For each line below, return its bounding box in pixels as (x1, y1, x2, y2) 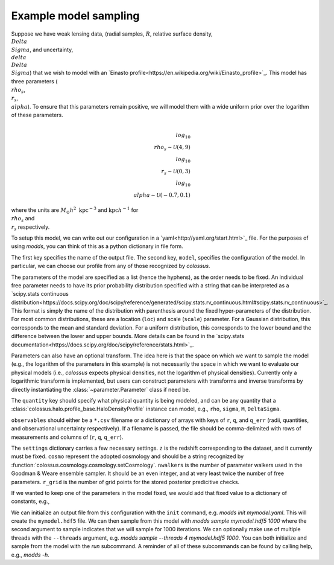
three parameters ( (11, 77, 58, 85)
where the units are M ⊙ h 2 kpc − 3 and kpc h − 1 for (11, 206, 139, 215)
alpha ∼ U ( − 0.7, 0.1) (133, 192, 191, 199)
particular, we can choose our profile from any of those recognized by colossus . (11, 263, 210, 270)
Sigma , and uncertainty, (11, 46, 74, 53)
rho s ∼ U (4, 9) (154, 144, 191, 152)
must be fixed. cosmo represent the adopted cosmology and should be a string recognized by (11, 453, 244, 460)
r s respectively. (11, 223, 50, 232)
